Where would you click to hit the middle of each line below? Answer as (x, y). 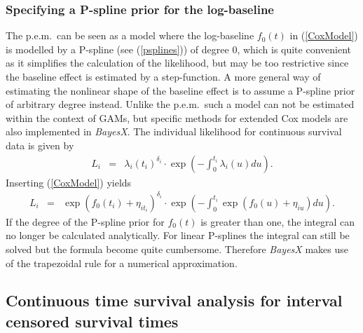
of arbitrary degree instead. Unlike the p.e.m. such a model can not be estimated (180, 104)
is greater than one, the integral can (278, 221)
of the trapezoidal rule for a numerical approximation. (122, 263)
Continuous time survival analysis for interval (174, 300)
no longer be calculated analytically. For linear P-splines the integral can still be (178, 235)
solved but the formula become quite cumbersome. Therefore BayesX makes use (177, 249)
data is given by (40, 145)
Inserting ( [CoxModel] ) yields (69, 182)
